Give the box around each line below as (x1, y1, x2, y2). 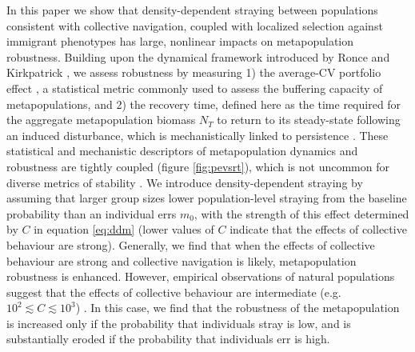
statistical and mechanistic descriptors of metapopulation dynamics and (6, 142, 358, 159)
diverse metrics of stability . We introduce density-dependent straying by (6, 174, 363, 190)
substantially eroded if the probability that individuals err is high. (6, 330, 330, 347)
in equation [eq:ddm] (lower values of (34, 221, 214, 238)
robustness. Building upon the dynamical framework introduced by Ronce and (6, 48, 390, 65)
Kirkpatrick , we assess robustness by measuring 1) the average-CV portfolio (6, 64, 381, 81)
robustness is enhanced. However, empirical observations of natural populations (6, 268, 395, 285)
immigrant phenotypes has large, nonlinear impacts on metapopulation (6, 33, 353, 50)
